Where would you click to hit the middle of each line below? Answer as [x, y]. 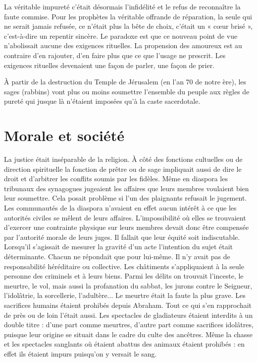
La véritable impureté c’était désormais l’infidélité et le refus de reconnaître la [122, 6]
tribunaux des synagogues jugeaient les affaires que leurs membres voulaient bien [127, 188]
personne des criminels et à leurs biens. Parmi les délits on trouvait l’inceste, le [124, 276]
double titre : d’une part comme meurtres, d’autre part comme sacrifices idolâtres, [129, 325]
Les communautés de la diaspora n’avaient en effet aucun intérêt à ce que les [120, 208]
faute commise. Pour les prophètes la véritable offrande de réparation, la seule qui [128, 16]
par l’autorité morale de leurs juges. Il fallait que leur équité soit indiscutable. [122, 237]
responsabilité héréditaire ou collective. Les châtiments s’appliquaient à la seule [124, 266]
